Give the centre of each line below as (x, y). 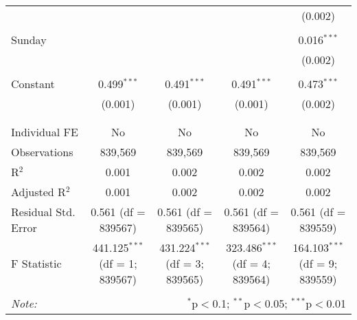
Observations (42, 152)
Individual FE (45, 132)
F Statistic (36, 263)
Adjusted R (38, 192)
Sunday (29, 40)
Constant (33, 84)
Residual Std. (43, 212)
